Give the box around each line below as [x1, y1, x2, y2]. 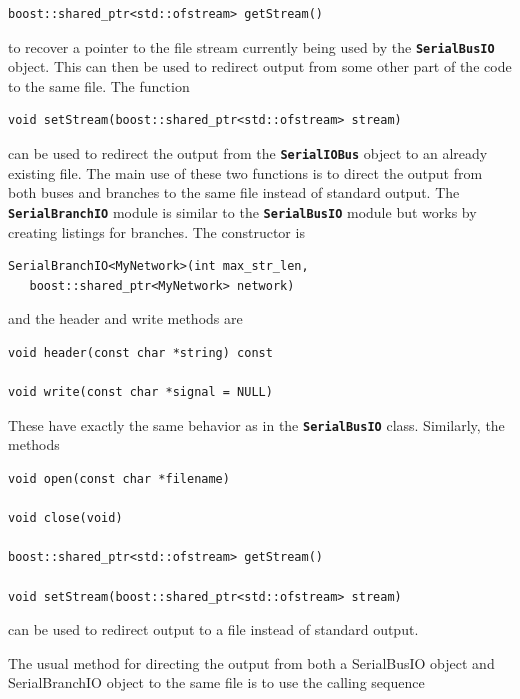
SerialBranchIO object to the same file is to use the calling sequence [8, 672, 425, 693]
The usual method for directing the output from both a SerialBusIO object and [8, 652, 495, 673]
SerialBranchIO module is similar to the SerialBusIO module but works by [8, 201, 477, 222]
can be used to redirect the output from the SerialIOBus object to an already [8, 143, 488, 164]
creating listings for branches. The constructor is [8, 221, 305, 242]
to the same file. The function [8, 75, 190, 96]
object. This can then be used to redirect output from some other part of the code [8, 56, 512, 77]
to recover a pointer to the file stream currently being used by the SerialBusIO [8, 36, 495, 57]
